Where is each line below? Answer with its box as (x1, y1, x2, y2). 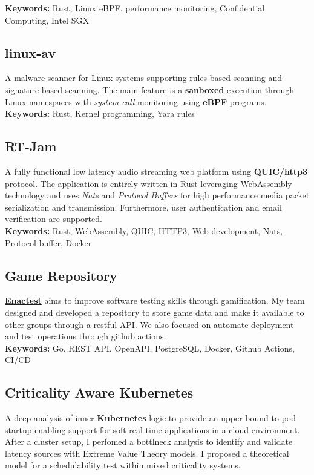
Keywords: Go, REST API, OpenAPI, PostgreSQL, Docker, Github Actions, (5, 341, 295, 354)
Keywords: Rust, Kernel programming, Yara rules (5, 107, 195, 120)
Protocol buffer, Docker (5, 236, 92, 249)
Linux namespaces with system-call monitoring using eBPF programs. (5, 95, 267, 108)
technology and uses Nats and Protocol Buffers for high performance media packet (5, 189, 310, 201)
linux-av (5, 43, 56, 62)
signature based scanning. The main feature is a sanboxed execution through (5, 83, 294, 96)
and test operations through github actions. (5, 330, 166, 342)
